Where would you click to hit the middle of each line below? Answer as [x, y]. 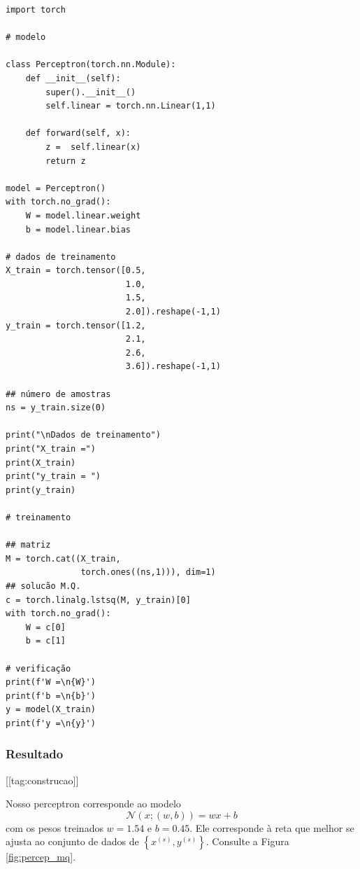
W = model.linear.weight [83, 215]
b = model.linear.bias [78, 229]
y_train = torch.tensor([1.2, [76, 325]
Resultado [35, 754]
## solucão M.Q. [43, 586]
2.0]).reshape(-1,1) [173, 312]
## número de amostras [58, 394]
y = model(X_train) [51, 710]
